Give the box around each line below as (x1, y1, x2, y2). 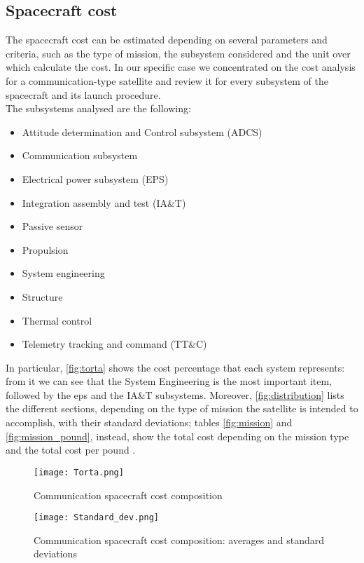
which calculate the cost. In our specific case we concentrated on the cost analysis (6, 60, 356, 74)
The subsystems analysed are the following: (6, 101, 191, 116)
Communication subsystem (22, 148, 138, 163)
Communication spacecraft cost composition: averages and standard (34, 532, 325, 547)
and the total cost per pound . (6, 442, 136, 457)
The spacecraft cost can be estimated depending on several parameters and (6, 32, 328, 47)
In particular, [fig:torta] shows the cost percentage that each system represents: (6, 360, 345, 374)
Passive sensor (22, 219, 83, 233)
